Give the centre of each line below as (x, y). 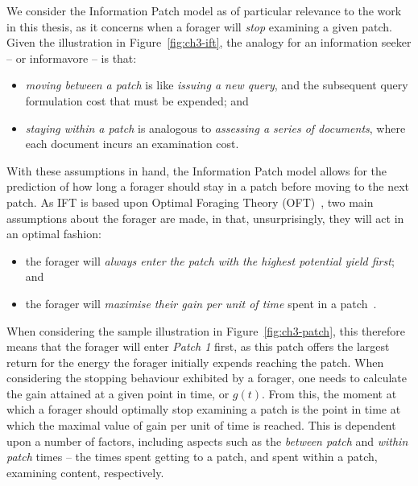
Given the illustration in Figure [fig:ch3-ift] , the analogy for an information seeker (209, 42)
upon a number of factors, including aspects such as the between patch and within (207, 441)
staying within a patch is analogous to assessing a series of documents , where (215, 128)
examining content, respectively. (85, 472)
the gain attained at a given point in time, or (118, 393)
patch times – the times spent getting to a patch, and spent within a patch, (192, 457)
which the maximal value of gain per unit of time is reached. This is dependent (201, 425)
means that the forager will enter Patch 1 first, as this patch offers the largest (198, 346)
